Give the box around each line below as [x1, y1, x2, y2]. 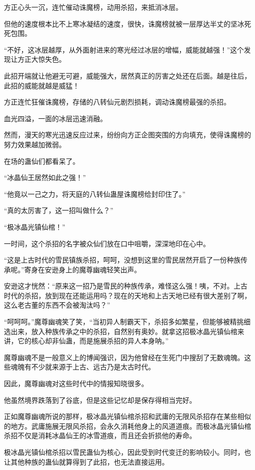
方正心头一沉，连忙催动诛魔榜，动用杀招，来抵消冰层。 [4, 2, 182, 12]
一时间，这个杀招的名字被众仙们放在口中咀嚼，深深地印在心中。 [4, 238, 210, 248]
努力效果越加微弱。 [4, 139, 66, 149]
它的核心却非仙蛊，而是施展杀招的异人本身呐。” [17, 336, 169, 346]
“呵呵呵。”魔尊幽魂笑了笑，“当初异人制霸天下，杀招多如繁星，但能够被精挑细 [4, 316, 251, 327]
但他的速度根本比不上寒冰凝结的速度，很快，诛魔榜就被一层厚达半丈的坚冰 [4, 18, 244, 28]
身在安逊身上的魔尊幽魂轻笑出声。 [31, 264, 141, 274]
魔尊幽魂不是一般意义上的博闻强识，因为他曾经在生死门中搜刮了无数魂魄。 [4, 352, 244, 362]
